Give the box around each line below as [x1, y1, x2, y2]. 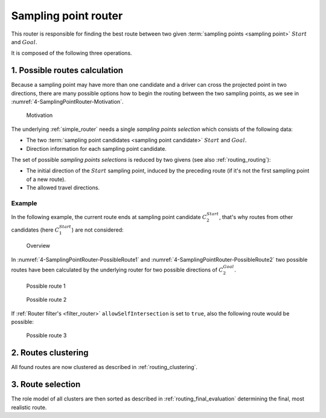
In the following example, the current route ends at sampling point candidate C [11, 214, 207, 221]
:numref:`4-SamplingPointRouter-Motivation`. [11, 98, 124, 106]
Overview [26, 242, 51, 250]
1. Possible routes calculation [11, 65, 124, 75]
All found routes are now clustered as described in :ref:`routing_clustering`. [11, 364, 198, 371]
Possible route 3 [26, 332, 67, 339]
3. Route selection [11, 379, 81, 390]
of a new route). [26, 176, 66, 183]
